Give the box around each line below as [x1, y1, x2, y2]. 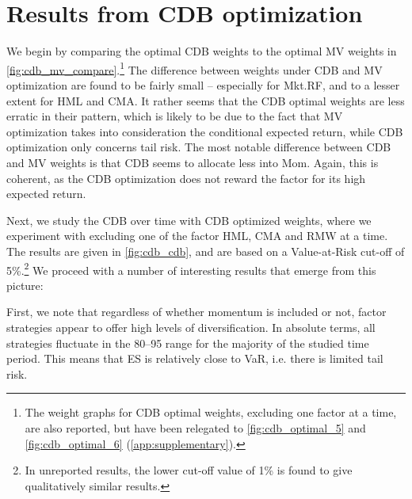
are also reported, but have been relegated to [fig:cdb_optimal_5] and [25, 419, 366, 436]
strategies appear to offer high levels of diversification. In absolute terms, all [6, 318, 376, 335]
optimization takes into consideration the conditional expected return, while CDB [6, 123, 403, 139]
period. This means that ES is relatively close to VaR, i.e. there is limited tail [6, 350, 383, 367]
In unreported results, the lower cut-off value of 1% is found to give [25, 462, 353, 478]
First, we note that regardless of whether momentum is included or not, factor [6, 303, 387, 320]
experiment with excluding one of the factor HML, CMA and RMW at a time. [6, 227, 388, 244]
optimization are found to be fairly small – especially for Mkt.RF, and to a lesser [6, 76, 400, 93]
